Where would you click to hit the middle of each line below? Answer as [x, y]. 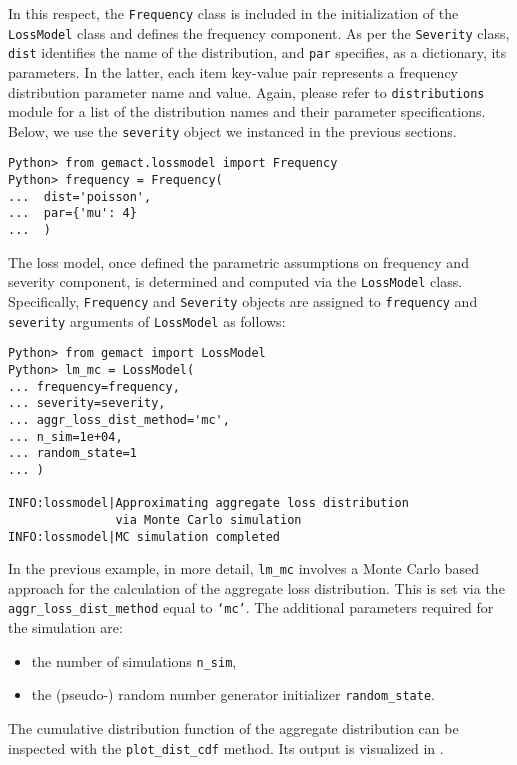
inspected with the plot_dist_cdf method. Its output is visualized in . [226, 747]
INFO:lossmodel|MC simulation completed [144, 536]
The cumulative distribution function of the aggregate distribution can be [233, 728]
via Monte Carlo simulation [208, 519]
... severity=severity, [87, 403]
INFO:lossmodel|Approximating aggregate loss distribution [208, 503]
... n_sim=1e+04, [65, 436]
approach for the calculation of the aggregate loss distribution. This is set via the [256, 587]
